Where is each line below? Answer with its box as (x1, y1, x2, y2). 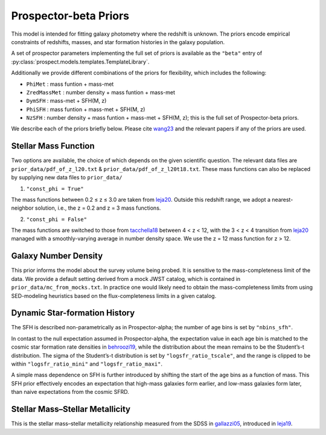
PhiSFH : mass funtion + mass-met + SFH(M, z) (26, 106, 145, 113)
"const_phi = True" (26, 185, 84, 192)
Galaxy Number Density (11, 251, 103, 261)
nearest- (272, 196, 293, 203)
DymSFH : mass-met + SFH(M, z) (26, 97, 107, 105)
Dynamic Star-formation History (11, 308, 135, 318)
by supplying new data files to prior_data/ (11, 174, 123, 181)
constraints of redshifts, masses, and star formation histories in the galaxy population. (11, 38, 225, 45)
